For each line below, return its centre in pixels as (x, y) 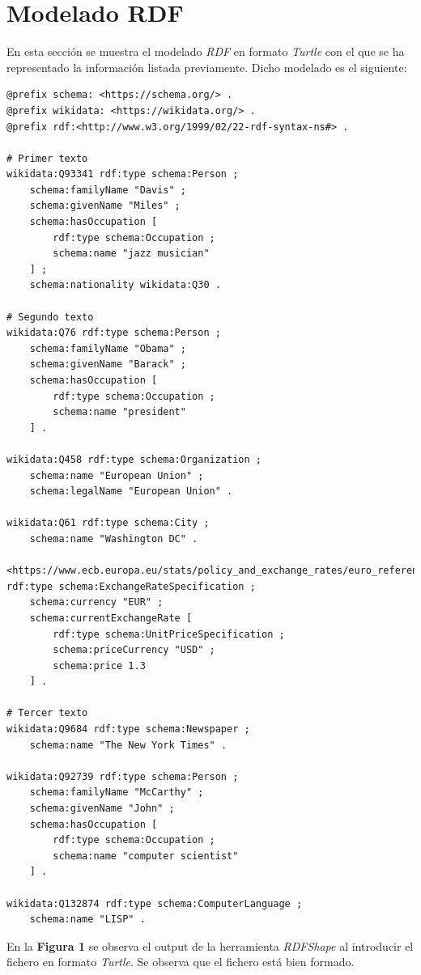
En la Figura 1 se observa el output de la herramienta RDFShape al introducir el (210, 945)
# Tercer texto (47, 713)
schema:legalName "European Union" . (131, 492)
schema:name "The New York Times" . (128, 745)
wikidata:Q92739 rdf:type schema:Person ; (123, 776)
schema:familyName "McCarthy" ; (117, 793)
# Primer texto (47, 158)
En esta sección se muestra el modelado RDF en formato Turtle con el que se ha (206, 51)
